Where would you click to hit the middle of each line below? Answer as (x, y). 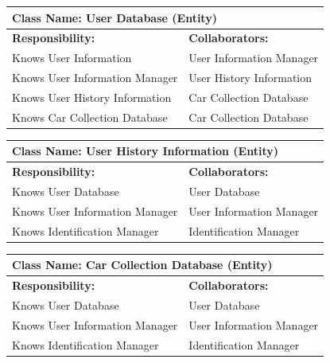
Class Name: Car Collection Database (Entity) (142, 265)
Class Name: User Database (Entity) (115, 17)
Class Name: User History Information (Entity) (145, 151)
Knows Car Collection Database (90, 117)
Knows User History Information (92, 97)
